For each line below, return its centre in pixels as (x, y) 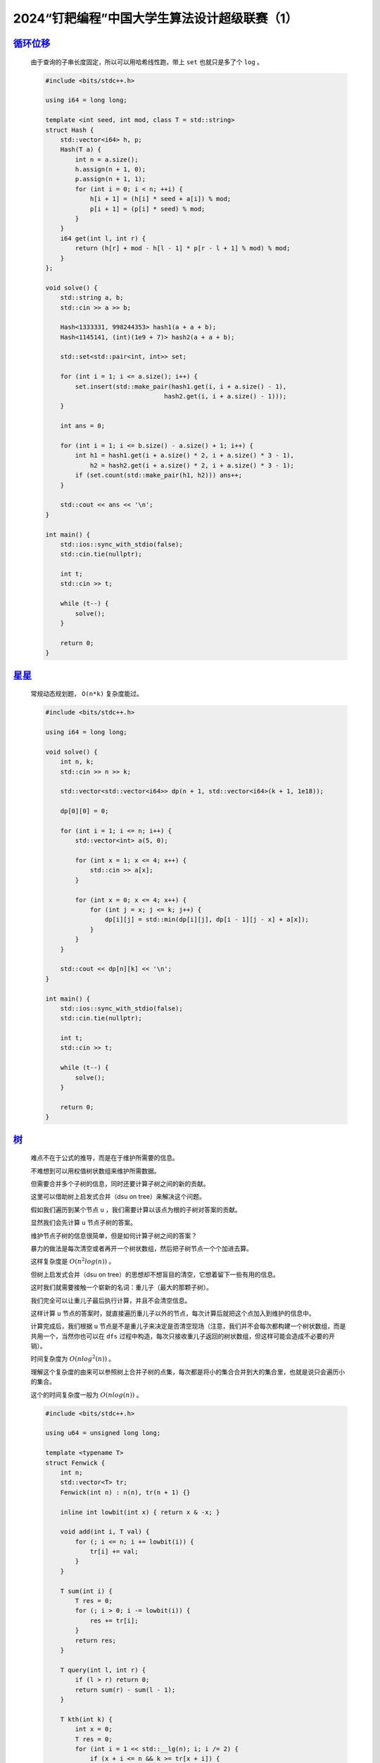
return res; (95, 1640)
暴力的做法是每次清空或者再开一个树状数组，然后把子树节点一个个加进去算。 (141, 1248)
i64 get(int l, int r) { (103, 238)
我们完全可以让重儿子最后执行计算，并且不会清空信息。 (111, 1300)
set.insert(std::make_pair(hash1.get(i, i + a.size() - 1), (181, 386)
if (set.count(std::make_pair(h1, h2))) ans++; (159, 475)
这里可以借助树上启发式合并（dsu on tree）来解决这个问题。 (118, 1197)
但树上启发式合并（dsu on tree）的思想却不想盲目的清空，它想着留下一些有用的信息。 (155, 1274)
